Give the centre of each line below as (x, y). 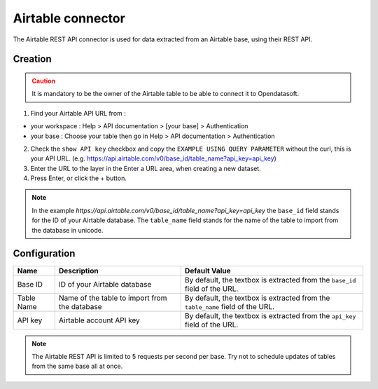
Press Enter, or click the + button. (79, 178)
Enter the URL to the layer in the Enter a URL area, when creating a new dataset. (146, 168)
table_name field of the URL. (230, 306)
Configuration (44, 253)
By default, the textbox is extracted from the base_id (270, 280)
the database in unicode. (68, 230)
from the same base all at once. (77, 366)
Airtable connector (69, 18)
